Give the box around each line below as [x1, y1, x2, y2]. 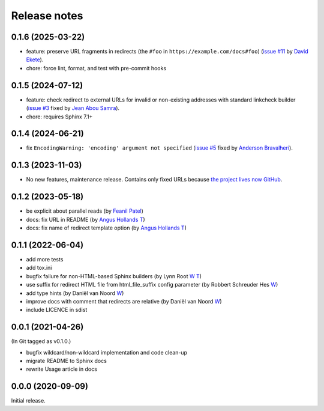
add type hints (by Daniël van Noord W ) [26, 289, 124, 297]
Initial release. [11, 397, 46, 404]
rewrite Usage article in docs [26, 365, 97, 373]
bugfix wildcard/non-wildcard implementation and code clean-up [26, 349, 188, 356]
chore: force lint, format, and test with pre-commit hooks [26, 64, 167, 72]
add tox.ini [26, 264, 52, 272]
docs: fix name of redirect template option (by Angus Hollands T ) [26, 224, 187, 231]
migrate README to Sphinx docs [26, 357, 107, 364]
